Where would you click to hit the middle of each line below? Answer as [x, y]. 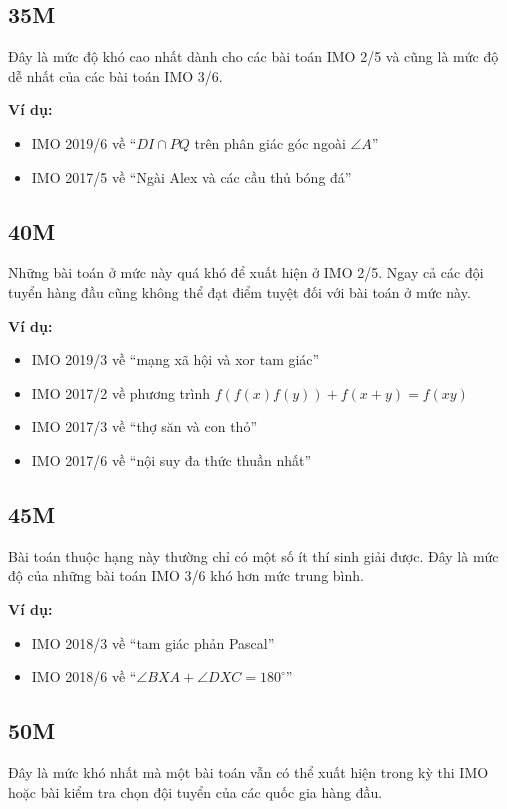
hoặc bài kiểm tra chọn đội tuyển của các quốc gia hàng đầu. [195, 791]
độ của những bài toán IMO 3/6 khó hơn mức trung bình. [186, 575]
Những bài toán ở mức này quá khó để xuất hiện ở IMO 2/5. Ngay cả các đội [246, 272]
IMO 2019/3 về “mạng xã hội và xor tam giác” [175, 359]
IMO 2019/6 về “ [84, 142]
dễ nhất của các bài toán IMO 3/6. [115, 75]
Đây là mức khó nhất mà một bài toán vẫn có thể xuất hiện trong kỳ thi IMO [248, 771]
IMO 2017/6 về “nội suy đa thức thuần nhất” [171, 459]
